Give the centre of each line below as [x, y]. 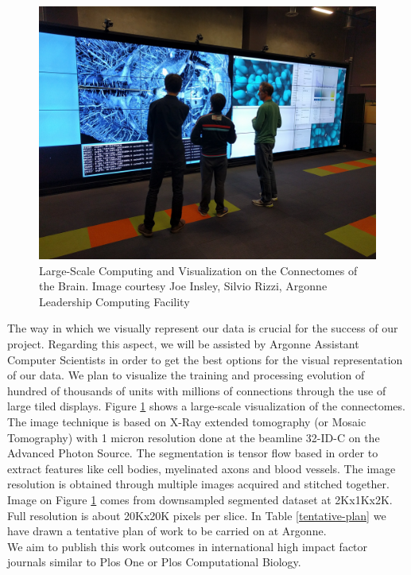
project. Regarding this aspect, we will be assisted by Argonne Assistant [183, 343]
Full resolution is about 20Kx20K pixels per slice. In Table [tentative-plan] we [197, 515]
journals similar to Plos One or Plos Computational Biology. [154, 562]
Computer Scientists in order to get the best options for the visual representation [205, 359]
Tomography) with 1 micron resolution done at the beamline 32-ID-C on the [194, 437]
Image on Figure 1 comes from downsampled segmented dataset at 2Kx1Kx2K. [200, 499]
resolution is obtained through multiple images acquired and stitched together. [198, 484]
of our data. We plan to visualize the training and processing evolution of [186, 375]
